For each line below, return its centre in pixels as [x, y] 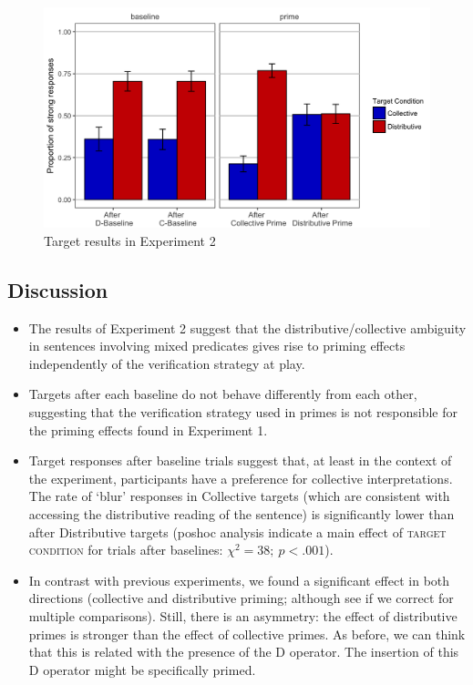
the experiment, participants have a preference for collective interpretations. [241, 478]
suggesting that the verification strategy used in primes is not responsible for [243, 411]
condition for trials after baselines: [126, 550]
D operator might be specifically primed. [142, 669]
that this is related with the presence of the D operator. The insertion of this [244, 652]
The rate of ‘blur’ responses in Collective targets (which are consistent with [239, 496]
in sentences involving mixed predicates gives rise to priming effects [217, 346]
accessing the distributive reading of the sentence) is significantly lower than [242, 513]
